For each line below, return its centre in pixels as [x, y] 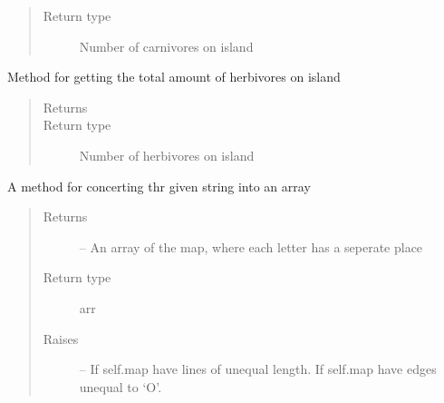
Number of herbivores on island [167, 155]
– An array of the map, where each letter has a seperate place [251, 246]
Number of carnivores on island [166, 46]
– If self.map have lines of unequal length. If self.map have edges [258, 369]
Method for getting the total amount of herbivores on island [174, 77]
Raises [61, 338]
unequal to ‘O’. [121, 386]
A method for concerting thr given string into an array [159, 186]
